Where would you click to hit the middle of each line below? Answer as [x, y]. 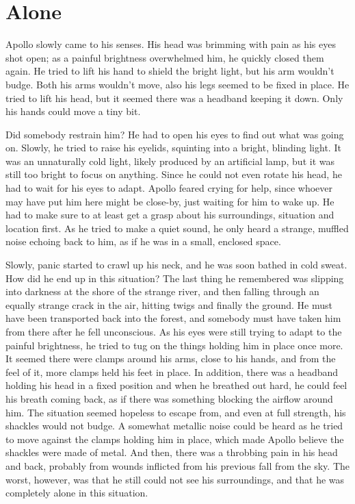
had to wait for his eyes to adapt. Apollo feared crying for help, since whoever [169, 188]
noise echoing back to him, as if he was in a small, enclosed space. [143, 241]
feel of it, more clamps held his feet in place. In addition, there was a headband [172, 371]
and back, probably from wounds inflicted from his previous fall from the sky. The [178, 465]
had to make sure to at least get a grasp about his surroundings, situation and [170, 215]
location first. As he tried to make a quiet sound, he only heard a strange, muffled [177, 228]
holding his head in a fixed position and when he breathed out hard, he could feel [176, 385]
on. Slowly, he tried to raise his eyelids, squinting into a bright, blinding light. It [173, 148]
